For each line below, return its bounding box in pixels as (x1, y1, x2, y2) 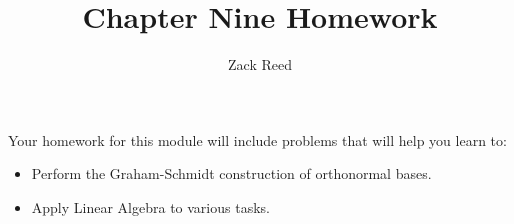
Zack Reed (228, 54, 292, 75)
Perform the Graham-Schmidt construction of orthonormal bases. (31, 163, 432, 184)
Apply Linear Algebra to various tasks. (31, 196, 270, 217)
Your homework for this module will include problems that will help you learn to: (8, 129, 507, 150)
